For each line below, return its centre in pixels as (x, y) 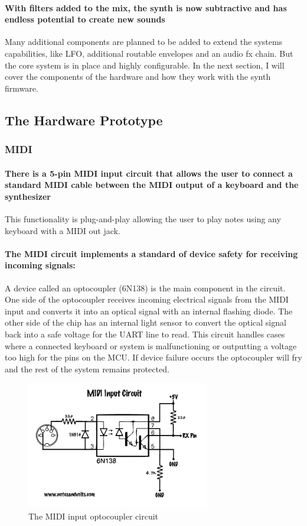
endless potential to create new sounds (85, 19)
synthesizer (28, 196)
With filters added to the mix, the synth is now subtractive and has (146, 7)
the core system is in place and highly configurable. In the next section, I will (145, 65)
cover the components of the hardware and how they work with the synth (138, 77)
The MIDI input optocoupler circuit (94, 516)
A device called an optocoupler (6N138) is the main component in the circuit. (145, 288)
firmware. (22, 88)
